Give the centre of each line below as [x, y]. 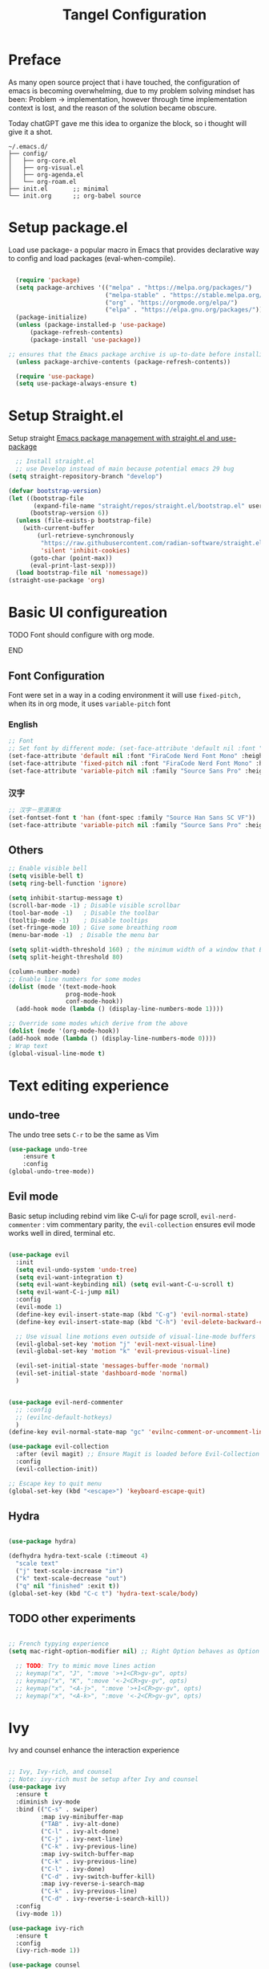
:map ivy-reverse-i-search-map [93, 1884]
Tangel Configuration [134, 15]
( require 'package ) [48, 280]
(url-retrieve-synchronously [86, 536]
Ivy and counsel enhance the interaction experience [94, 1750]
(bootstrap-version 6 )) [69, 513]
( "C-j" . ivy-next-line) [82, 1839]
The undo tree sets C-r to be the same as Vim [84, 1135]
